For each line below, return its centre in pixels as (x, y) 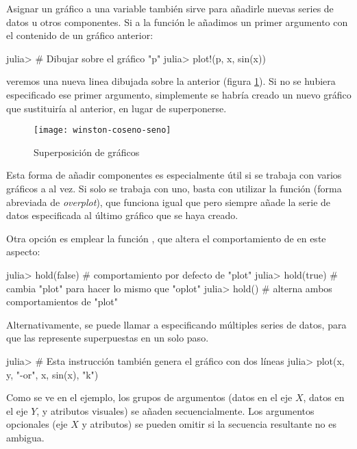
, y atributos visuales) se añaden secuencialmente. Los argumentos (175, 410)
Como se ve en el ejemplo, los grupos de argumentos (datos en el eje (149, 397)
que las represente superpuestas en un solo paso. (108, 338)
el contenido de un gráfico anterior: (80, 35)
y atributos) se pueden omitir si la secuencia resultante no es (209, 424)
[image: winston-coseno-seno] (102, 130)
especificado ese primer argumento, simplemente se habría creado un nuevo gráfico (179, 94)
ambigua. (25, 437)
